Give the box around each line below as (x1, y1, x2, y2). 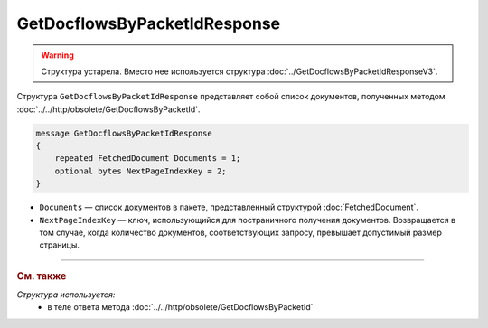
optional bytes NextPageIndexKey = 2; (54, 165, 227, 176)
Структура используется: (16, 289, 116, 300)
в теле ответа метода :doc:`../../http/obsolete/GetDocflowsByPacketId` (47, 302, 314, 313)
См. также (16, 269, 67, 282)
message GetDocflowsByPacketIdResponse (35, 127, 212, 138)
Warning (41, 50, 74, 61)
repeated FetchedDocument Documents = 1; (54, 154, 241, 164)
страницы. (39, 239, 80, 250)
